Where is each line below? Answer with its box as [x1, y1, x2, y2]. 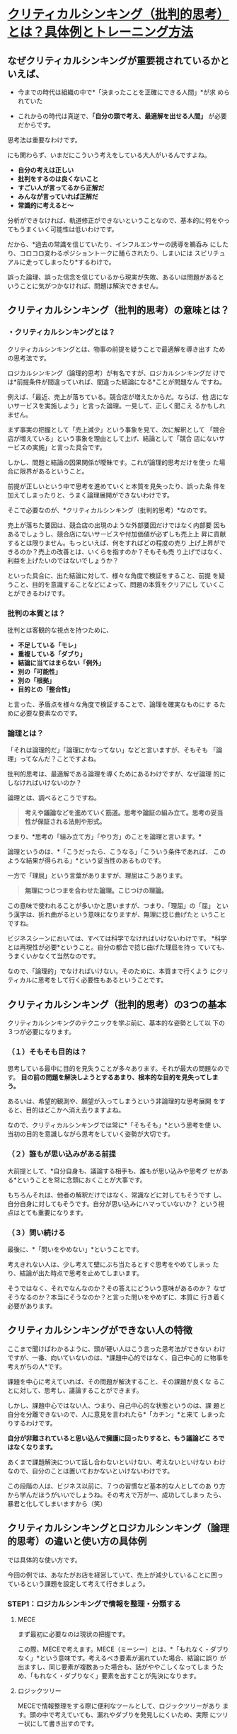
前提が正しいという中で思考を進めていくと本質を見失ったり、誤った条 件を [7, 482, 226, 490]
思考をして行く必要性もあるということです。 [37, 976, 168, 984]
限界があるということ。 [19, 466, 88, 475]
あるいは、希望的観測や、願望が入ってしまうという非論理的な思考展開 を [7, 1097, 219, 1106]
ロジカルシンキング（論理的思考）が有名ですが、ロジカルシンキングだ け [7, 369, 219, 377]
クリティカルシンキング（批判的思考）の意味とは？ [7, 304, 230, 316]
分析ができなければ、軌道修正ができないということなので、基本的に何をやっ [7, 217, 231, 224]
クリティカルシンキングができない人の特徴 [7, 1324, 193, 1336]
